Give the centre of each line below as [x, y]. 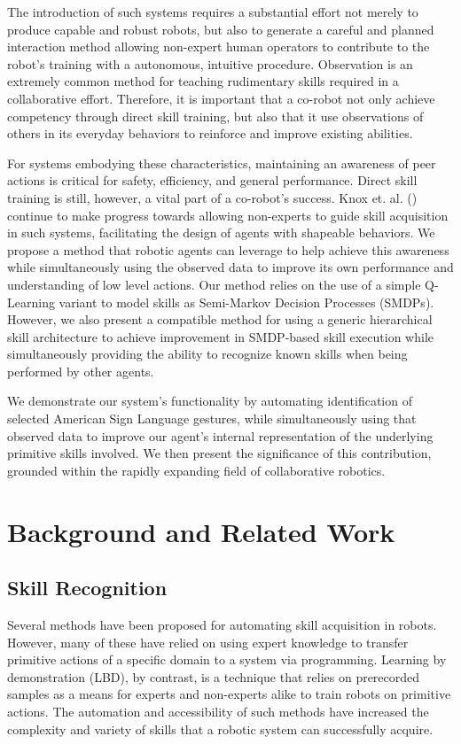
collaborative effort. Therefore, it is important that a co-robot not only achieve [221, 98]
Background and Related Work [201, 531]
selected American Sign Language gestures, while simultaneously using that [212, 418]
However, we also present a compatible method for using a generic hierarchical [220, 319]
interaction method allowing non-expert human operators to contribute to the [219, 46]
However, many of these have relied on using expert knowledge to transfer [208, 642]
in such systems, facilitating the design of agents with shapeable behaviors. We [221, 232]
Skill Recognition [87, 588]
